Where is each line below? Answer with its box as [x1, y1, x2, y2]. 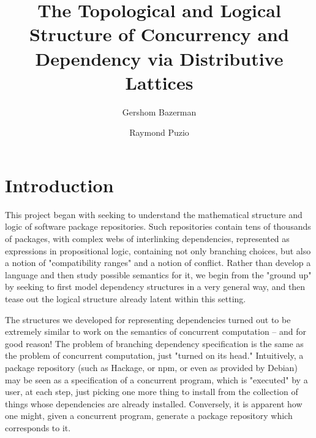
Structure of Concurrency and [29, 22, 289, 47]
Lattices [125, 69, 194, 95]
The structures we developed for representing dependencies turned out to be [5, 313, 291, 326]
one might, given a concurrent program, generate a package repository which [5, 409, 293, 422]
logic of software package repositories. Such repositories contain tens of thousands [5, 220, 311, 233]
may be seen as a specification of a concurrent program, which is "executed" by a [5, 373, 308, 386]
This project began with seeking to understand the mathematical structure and [5, 208, 303, 221]
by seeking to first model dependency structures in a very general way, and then [5, 280, 306, 293]
